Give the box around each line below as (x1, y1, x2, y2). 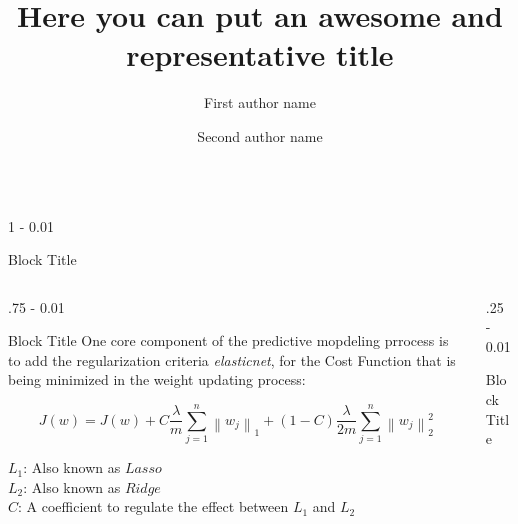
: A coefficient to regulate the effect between (18, 496, 289, 517)
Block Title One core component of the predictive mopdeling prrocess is (8, 330, 449, 351)
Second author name (197, 125, 323, 146)
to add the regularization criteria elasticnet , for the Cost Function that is (8, 349, 456, 370)
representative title (126, 34, 394, 75)
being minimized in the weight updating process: (8, 369, 306, 390)
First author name (204, 92, 316, 113)
